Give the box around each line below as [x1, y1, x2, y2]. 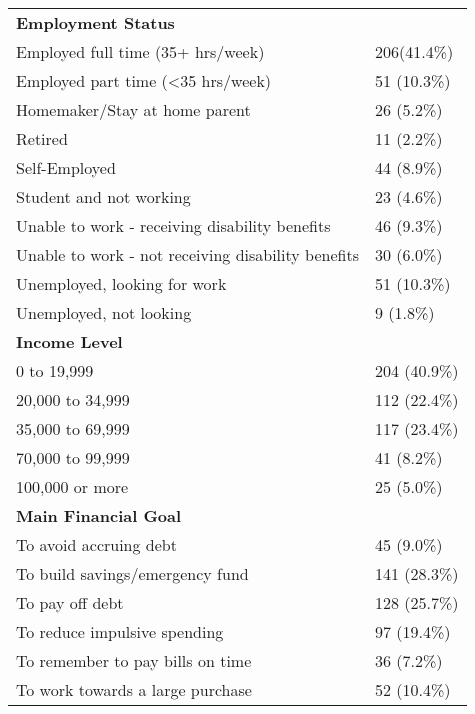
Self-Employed [16, 156, 116, 179]
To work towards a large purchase [16, 678, 252, 701]
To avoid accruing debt [16, 533, 177, 556]
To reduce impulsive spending [16, 620, 224, 643]
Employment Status [16, 11, 175, 34]
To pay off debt [16, 591, 124, 614]
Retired [16, 127, 68, 150]
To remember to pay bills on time [16, 649, 252, 672]
